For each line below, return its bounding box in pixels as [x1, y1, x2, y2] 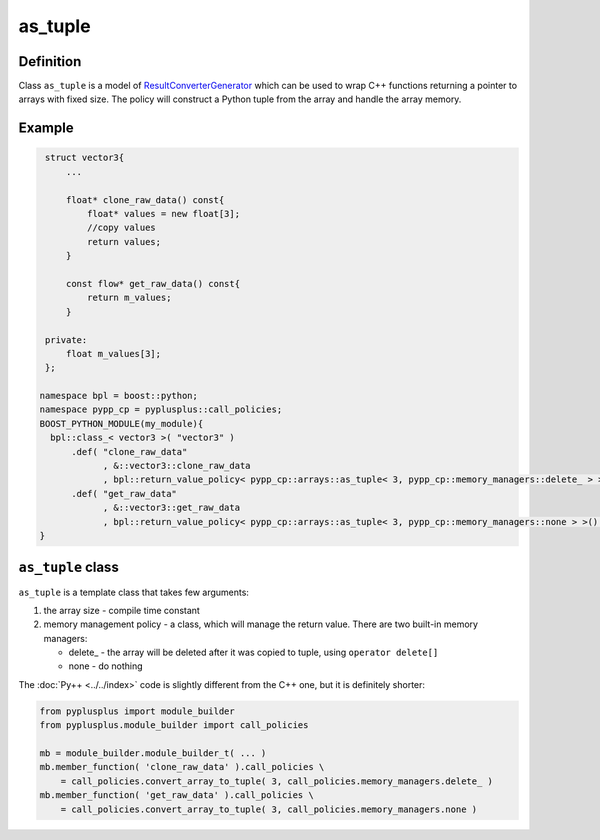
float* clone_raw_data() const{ [65, 194, 225, 205]
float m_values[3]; [65, 348, 162, 359]
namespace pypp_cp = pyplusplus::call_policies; [39, 404, 283, 415]
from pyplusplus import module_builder [39, 705, 235, 717]
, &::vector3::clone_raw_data [102, 460, 251, 472]
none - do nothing [68, 660, 144, 672]
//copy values [86, 222, 157, 234]
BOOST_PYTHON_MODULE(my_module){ [39, 418, 204, 429]
